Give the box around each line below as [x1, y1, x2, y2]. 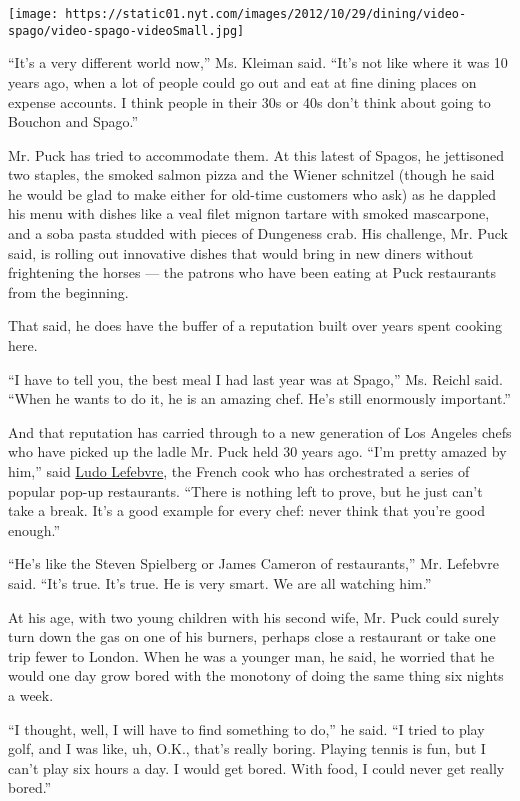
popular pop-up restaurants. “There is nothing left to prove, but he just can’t [8, 480, 483, 501]
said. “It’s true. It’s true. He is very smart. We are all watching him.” [8, 572, 432, 593]
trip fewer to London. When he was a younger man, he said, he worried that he [8, 645, 495, 666]
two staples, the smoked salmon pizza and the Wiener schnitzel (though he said [8, 164, 495, 185]
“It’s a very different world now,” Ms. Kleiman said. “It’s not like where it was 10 [8, 52, 508, 73]
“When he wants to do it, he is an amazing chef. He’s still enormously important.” [8, 388, 511, 409]
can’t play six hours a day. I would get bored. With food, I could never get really [8, 757, 505, 778]
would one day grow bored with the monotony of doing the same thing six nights [8, 665, 504, 686]
